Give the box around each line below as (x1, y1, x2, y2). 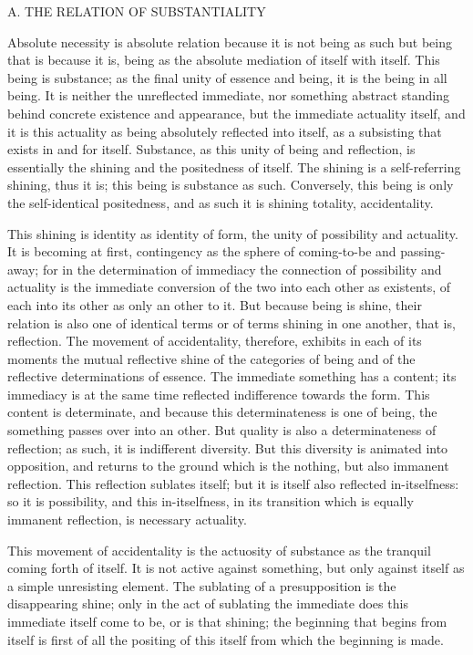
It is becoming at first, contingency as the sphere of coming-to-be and (7, 242, 396, 261)
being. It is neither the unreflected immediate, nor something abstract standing (7, 86, 450, 105)
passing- (400, 242, 446, 261)
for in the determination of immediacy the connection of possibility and (42, 259, 442, 278)
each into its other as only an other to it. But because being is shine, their (7, 295, 422, 314)
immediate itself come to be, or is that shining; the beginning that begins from (7, 612, 447, 630)
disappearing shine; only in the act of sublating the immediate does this (7, 594, 408, 613)
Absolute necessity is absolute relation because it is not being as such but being (7, 32, 452, 51)
